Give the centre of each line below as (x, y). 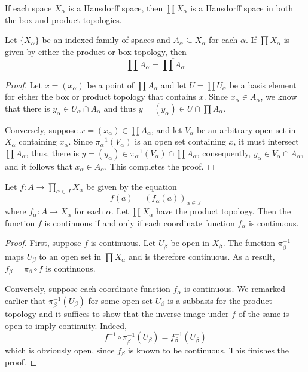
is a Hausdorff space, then (116, 8)
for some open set (121, 300)
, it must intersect (266, 141)
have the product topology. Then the (223, 211)
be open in (190, 243)
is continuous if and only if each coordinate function (140, 222)
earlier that (25, 300)
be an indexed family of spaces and (106, 40)
